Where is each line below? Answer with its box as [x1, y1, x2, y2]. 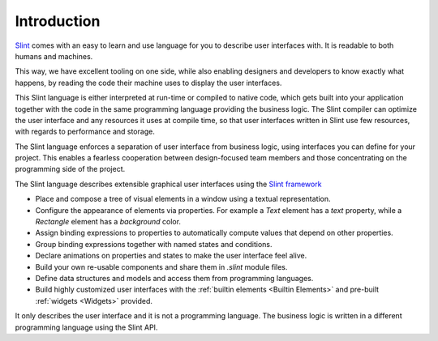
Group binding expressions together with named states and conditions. [35, 239, 273, 249]
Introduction [15, 12, 101, 30]
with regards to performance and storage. [15, 126, 156, 137]
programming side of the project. [15, 164, 126, 174]
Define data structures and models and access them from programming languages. [35, 273, 314, 283]
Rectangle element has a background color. [35, 217, 182, 227]
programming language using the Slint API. [15, 322, 158, 332]
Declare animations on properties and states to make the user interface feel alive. [35, 251, 307, 261]
